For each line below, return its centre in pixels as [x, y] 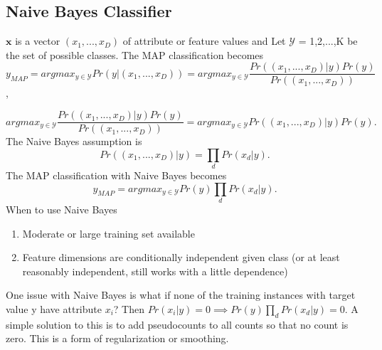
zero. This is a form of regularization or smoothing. [117, 338]
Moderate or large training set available [108, 233]
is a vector [38, 41]
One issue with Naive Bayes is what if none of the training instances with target [181, 295]
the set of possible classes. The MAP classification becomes [135, 54]
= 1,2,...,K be [328, 41]
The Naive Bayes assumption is [74, 141]
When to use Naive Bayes [62, 209]
